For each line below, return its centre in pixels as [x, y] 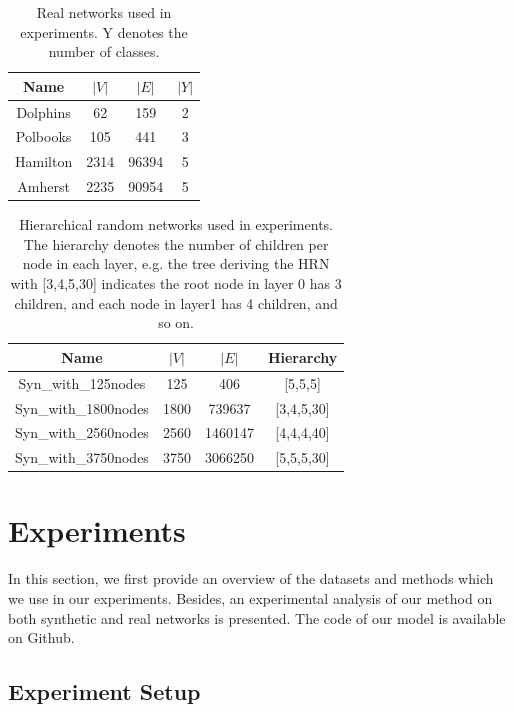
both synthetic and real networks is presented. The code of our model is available [257, 617]
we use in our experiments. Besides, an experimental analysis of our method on [250, 598]
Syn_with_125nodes [82, 382]
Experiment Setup [104, 691]
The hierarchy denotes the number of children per [176, 243]
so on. [176, 322]
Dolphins [43, 111]
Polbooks [43, 136]
